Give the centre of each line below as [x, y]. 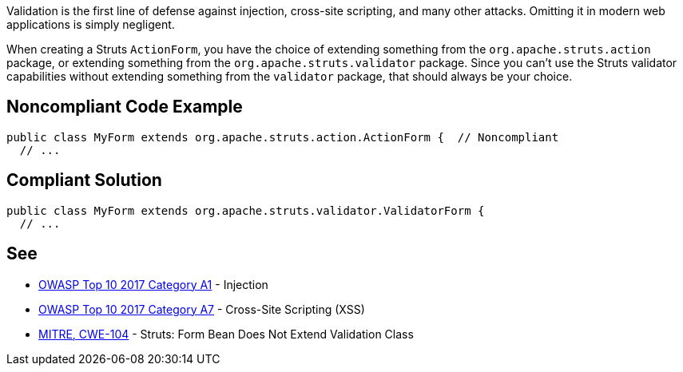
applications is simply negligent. [91, 24]
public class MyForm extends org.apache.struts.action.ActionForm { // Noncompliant [283, 137]
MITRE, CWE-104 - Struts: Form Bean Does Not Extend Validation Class [226, 334]
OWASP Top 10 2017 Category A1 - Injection [153, 284]
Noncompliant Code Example [125, 107]
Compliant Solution [84, 180]
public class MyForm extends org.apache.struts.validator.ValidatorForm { [246, 210]
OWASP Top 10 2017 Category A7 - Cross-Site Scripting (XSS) [202, 309]
